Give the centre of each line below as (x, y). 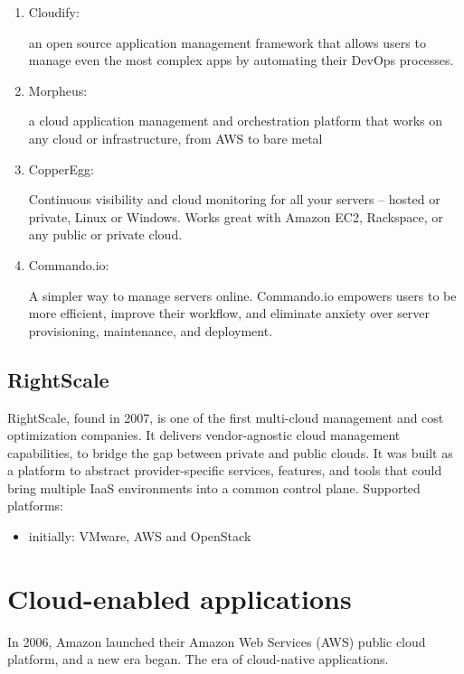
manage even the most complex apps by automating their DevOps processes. (241, 60)
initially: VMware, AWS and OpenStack (140, 536)
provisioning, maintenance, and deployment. (151, 330)
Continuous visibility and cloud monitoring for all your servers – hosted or (234, 199)
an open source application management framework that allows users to (227, 42)
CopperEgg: (61, 168)
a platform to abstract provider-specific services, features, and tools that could (225, 470)
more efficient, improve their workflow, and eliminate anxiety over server (229, 313)
